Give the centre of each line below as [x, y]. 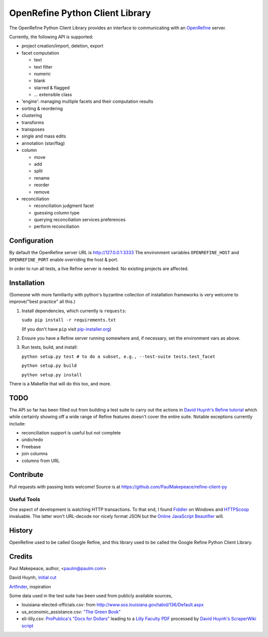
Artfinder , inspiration [30, 586]
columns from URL [41, 460]
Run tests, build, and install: [50, 347]
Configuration [31, 241]
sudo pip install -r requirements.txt [69, 320]
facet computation [40, 53]
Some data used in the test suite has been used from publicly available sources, [91, 596]
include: [17, 424]
